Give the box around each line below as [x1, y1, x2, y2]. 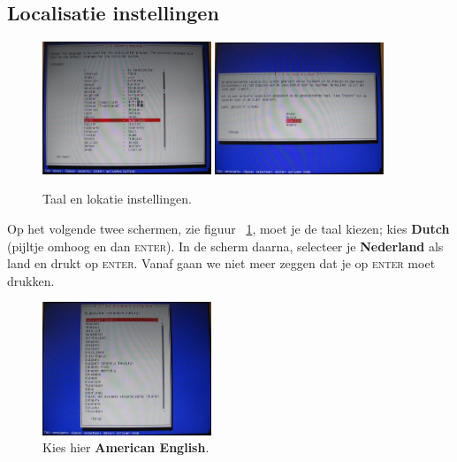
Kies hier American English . [42, 438, 209, 457]
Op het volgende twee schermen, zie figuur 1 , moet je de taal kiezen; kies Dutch [7, 219, 450, 238]
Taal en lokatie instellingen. [42, 189, 192, 208]
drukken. [7, 271, 55, 289]
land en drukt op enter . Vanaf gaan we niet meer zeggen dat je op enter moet [7, 254, 436, 273]
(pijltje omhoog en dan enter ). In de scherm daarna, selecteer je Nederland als [7, 236, 444, 255]
